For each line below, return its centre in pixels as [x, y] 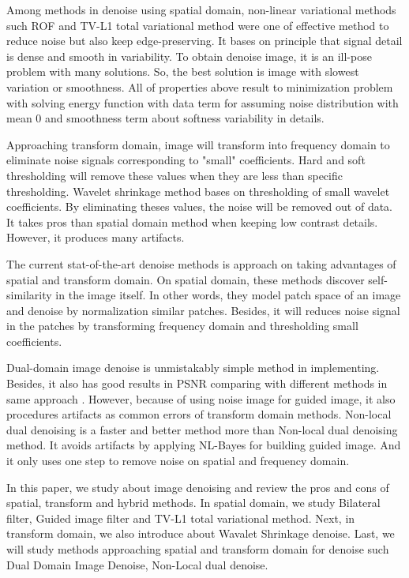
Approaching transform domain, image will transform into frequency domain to [198, 144]
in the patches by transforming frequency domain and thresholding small [182, 326]
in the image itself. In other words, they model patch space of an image [228, 295]
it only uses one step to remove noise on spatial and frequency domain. [178, 461]
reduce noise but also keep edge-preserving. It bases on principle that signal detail [204, 41]
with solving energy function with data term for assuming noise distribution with [203, 102]
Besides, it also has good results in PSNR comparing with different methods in [197, 383]
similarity [29, 295]
